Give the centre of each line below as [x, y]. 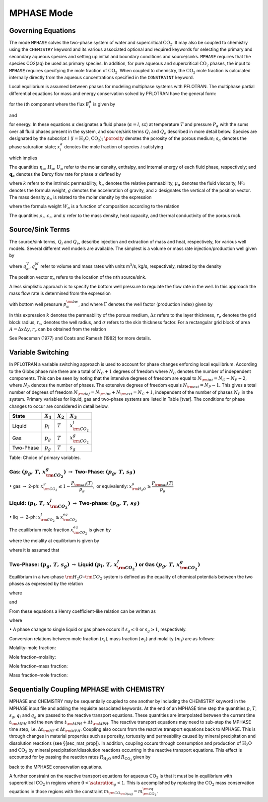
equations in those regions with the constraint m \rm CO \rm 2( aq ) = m [76, 792]
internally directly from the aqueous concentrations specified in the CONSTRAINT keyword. [101, 78]
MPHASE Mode [41, 13]
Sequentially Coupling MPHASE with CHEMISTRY [87, 689]
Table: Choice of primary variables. [45, 458]
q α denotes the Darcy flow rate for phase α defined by [65, 174]
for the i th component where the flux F [49, 104]
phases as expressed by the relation [46, 584]
